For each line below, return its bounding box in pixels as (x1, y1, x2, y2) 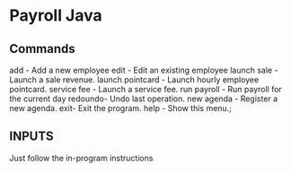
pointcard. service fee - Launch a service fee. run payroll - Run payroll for (9, 84, 283, 94)
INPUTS (9, 129, 54, 144)
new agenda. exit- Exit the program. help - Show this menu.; (9, 103, 232, 113)
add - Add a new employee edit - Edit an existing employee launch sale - (9, 64, 278, 75)
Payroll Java (9, 5, 103, 26)
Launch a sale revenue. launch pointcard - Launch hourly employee (9, 74, 260, 85)
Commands (9, 41, 76, 56)
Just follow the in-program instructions (9, 152, 154, 163)
